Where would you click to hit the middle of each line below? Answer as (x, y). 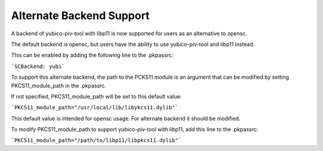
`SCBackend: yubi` (38, 66)
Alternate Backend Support (80, 16)
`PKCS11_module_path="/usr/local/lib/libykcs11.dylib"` (95, 108)
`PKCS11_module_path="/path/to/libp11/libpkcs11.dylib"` (96, 141)
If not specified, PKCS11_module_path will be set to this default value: (96, 96)
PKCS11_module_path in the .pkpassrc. (59, 85)
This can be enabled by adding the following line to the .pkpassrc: (92, 55)
